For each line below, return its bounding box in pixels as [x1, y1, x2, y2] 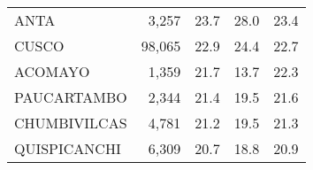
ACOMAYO [14, 61, 90, 81]
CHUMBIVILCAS [14, 112, 127, 133]
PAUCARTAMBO [14, 87, 127, 107]
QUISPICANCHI [14, 138, 121, 158]
